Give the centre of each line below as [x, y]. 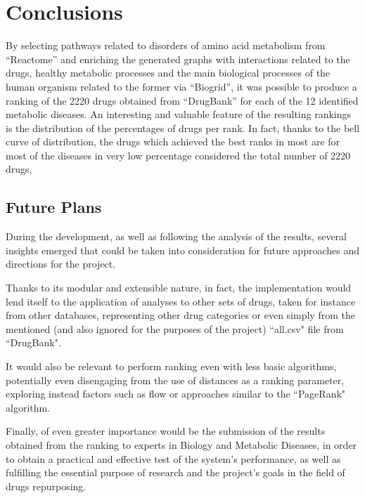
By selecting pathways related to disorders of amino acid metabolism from [166, 45]
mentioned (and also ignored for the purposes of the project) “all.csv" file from [175, 328]
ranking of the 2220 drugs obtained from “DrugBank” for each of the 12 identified [182, 100]
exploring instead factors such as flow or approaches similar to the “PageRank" [176, 394]
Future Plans [54, 207]
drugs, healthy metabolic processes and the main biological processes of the [168, 73]
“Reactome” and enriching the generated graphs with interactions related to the [178, 59]
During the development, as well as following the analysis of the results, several [176, 236]
